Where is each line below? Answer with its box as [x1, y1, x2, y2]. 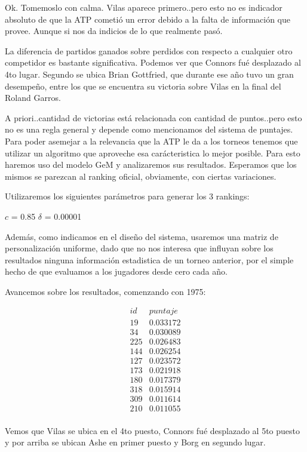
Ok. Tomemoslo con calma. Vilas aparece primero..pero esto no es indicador [5, 1, 283, 13]
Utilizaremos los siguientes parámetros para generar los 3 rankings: [5, 190, 250, 202]
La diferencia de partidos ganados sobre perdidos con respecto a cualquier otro [5, 44, 293, 57]
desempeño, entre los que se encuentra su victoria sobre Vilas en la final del [5, 79, 281, 92]
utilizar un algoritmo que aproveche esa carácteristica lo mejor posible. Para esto [5, 146, 300, 159]
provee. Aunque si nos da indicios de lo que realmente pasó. [5, 24, 223, 37]
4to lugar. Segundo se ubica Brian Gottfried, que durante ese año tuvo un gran [5, 67, 294, 80]
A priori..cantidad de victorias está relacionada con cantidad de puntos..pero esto [5, 111, 302, 124]
